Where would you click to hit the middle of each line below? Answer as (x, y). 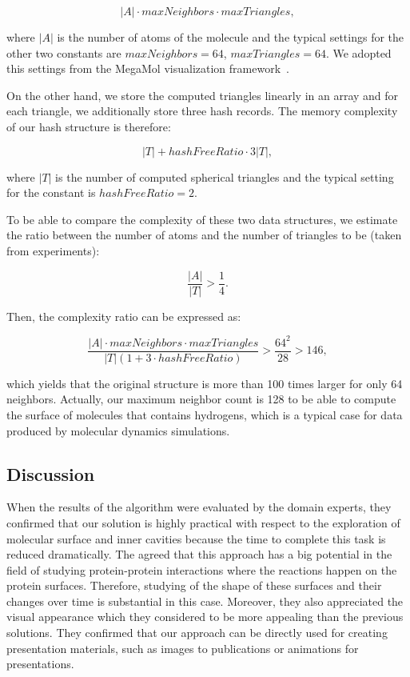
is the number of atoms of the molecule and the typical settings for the (231, 37)
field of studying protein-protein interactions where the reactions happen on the (202, 569)
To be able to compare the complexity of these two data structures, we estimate (202, 219)
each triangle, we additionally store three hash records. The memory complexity (202, 111)
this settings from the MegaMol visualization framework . (148, 68)
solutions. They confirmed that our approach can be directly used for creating (197, 633)
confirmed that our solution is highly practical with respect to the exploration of (203, 522)
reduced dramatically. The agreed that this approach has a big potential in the (199, 554)
